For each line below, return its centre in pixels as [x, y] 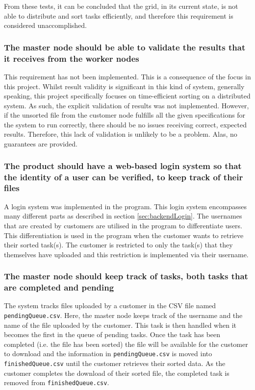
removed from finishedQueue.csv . [57, 382]
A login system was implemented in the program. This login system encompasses [125, 206]
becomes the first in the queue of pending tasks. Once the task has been [112, 334]
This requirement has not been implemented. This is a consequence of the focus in [127, 76]
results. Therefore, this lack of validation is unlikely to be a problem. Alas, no [121, 134]
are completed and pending [59, 287]
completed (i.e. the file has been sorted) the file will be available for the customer [126, 344]
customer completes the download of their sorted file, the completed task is [117, 373]
